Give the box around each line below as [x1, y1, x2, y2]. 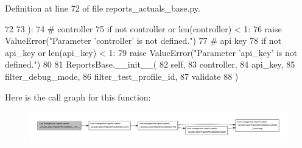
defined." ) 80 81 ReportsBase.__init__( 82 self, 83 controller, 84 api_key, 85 [5, 58, 295, 71]
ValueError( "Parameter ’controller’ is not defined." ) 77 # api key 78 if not [5, 34, 281, 47]
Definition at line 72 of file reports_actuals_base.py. [5, 2, 200, 14]
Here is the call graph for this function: [5, 90, 151, 103]
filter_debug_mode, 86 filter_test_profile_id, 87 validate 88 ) [5, 69, 239, 82]
